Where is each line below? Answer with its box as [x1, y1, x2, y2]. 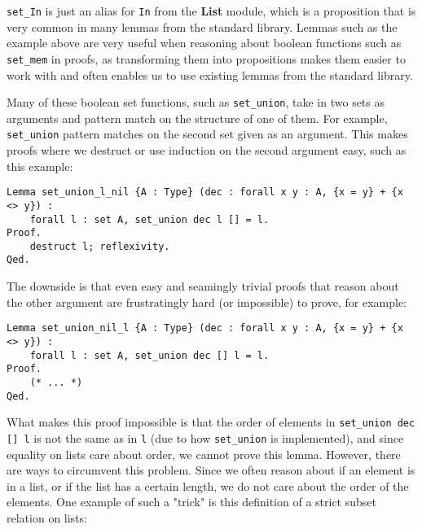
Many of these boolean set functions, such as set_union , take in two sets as [7, 94, 385, 111]
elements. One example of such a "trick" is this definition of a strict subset [7, 493, 376, 510]
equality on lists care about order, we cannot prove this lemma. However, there [7, 445, 401, 462]
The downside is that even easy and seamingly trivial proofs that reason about [7, 278, 399, 295]
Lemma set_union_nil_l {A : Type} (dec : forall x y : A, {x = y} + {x [7, 322, 403, 334]
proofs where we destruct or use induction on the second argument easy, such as [7, 142, 407, 158]
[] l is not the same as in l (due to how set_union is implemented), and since [7, 429, 404, 446]
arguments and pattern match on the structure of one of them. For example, [7, 109, 388, 126]
